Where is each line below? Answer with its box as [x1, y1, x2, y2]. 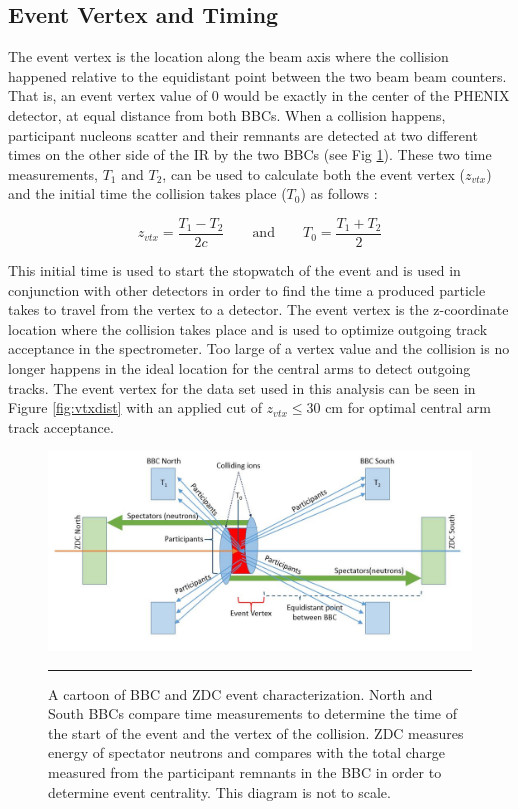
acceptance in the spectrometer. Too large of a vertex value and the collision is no [8, 338, 510, 359]
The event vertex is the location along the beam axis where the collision [8, 46, 449, 67]
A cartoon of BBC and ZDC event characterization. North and [48, 683, 433, 704]
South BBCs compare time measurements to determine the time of [48, 703, 457, 724]
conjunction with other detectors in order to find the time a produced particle [8, 279, 486, 300]
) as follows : [300, 183, 378, 204]
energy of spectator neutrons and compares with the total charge [48, 742, 446, 763]
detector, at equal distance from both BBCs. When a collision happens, [8, 104, 446, 125]
